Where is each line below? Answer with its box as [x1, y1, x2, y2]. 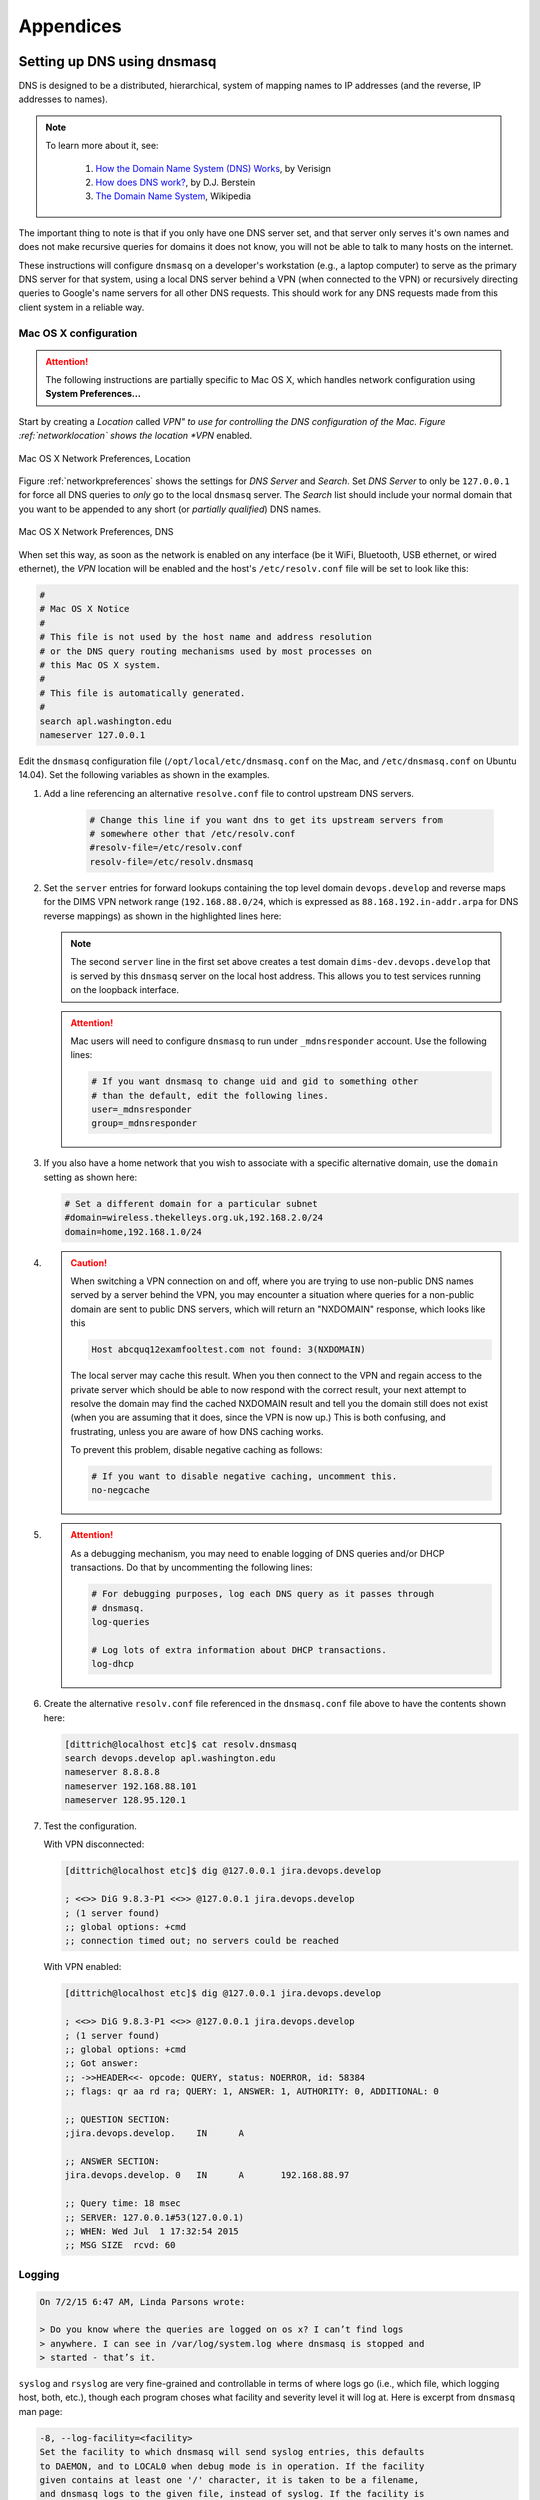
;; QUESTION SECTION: [64, 2113, 171, 2125]
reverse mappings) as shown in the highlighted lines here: [43, 910, 282, 922]
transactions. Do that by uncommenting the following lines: [70, 1561, 314, 1574]
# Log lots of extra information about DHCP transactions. [91, 1644, 387, 1655]
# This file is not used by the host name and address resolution [39, 631, 372, 643]
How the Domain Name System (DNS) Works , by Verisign [95, 162, 332, 174]
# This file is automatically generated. [39, 687, 246, 699]
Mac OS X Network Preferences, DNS [18, 526, 174, 538]
